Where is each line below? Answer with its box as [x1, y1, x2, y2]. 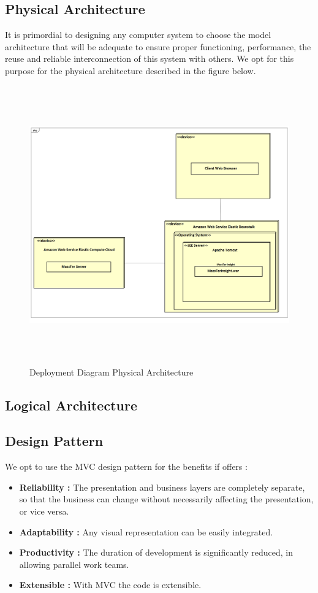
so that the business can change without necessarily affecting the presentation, [19, 493, 314, 505]
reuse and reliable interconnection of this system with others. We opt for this [5, 52, 294, 65]
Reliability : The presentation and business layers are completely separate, [19, 480, 305, 493]
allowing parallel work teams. [19, 557, 129, 570]
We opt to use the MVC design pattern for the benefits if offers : [5, 460, 248, 473]
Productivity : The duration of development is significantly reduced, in [19, 546, 293, 559]
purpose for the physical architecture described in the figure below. [5, 64, 256, 77]
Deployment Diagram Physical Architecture [29, 365, 194, 378]
